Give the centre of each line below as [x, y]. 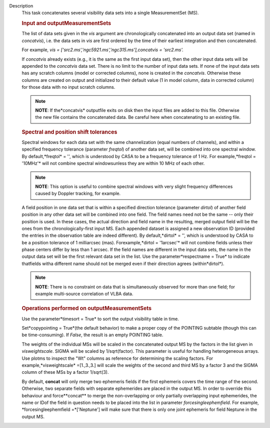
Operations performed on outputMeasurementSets [87, 309]
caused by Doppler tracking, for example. [78, 194]
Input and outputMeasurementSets [66, 24]
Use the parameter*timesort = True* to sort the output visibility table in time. [100, 319]
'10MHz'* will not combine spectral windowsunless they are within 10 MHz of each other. [113, 164]
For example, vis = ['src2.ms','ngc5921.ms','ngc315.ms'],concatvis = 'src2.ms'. [102, 50]
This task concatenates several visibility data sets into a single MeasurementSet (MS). [110, 13]
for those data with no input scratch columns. [68, 87]
